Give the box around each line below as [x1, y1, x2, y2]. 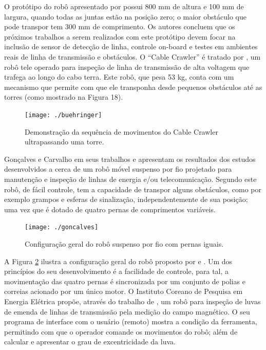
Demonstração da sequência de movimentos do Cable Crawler [25, 126, 218, 137]
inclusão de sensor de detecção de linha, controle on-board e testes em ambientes [4, 41, 258, 52]
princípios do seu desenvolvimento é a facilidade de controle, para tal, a [4, 266, 229, 277]
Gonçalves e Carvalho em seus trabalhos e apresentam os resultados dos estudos [4, 153, 256, 164]
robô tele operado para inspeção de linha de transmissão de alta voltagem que [4, 61, 250, 72]
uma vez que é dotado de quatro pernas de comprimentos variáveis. [4, 204, 216, 214]
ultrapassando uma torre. [25, 136, 104, 147]
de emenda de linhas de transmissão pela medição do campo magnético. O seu [4, 306, 250, 317]
